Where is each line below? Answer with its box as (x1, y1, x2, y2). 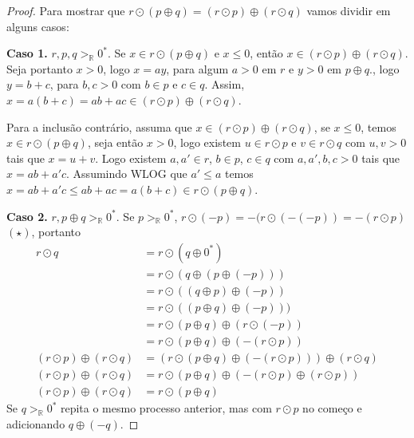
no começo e (302, 400, 362, 416)
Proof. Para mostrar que (6, 2, 125, 18)
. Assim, (204, 76, 245, 93)
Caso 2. (6, 207, 48, 224)
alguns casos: (6, 18, 69, 34)
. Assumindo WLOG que (66, 165, 187, 182)
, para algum (166, 60, 229, 77)
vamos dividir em (306, 2, 391, 18)
